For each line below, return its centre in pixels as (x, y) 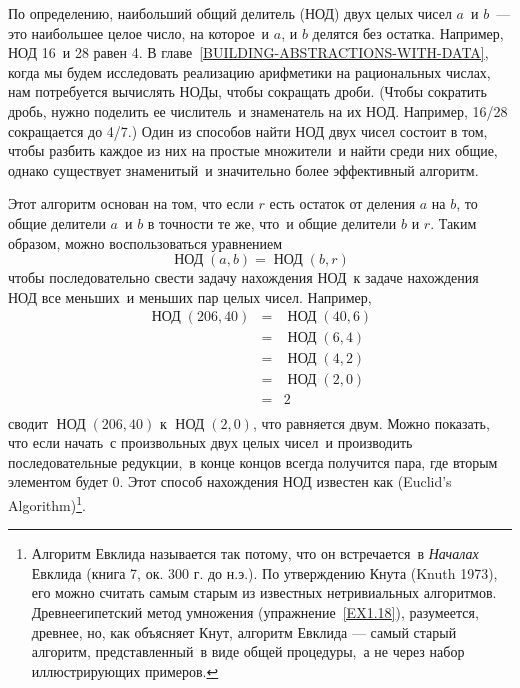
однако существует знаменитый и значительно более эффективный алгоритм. (243, 169)
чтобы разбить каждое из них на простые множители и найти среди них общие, (253, 150)
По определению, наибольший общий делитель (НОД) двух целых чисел (230, 13)
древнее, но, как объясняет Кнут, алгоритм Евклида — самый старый (244, 631)
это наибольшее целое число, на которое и (139, 32)
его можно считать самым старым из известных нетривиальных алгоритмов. (264, 592)
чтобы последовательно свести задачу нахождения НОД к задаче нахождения (243, 277)
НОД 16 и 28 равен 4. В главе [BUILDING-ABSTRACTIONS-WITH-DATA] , (248, 52)
